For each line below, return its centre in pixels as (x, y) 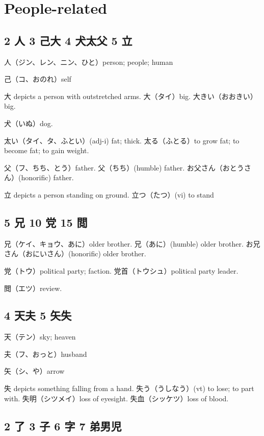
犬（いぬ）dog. (29, 123)
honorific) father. (47, 177)
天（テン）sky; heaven (40, 337)
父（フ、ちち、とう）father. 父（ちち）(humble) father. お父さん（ (113, 167)
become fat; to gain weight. (47, 150)
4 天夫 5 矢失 (38, 315)
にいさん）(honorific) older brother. (89, 253)
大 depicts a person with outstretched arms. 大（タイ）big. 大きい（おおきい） (131, 96)
